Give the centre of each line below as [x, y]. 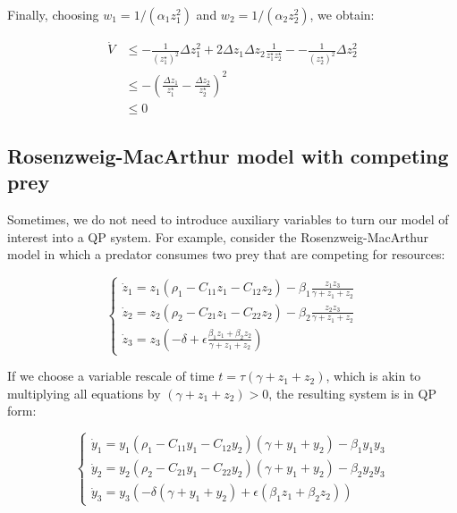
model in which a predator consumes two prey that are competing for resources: [226, 254]
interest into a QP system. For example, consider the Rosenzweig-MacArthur [218, 236]
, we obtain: [342, 14]
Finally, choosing [53, 14]
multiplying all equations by [84, 393]
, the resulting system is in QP [352, 393]
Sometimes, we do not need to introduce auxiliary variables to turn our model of [228, 219]
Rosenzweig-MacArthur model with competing [228, 156]
